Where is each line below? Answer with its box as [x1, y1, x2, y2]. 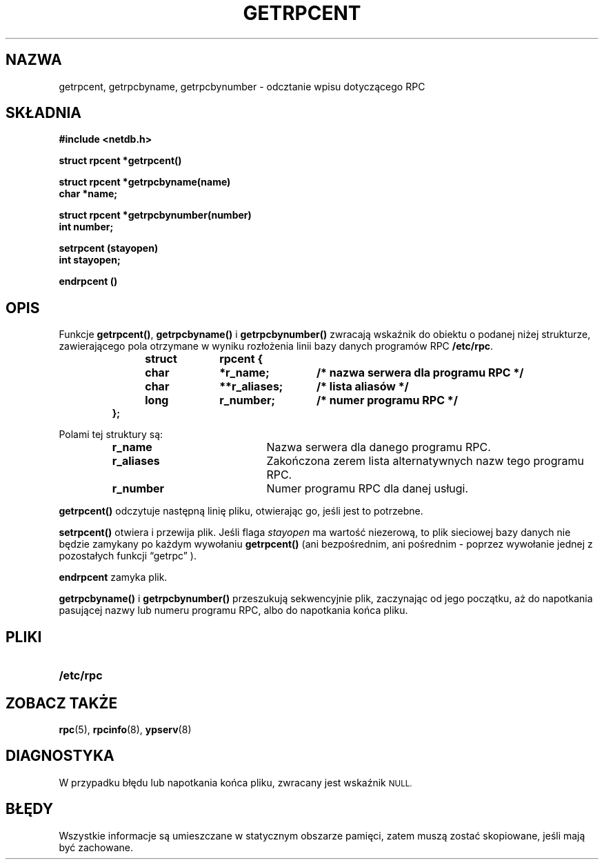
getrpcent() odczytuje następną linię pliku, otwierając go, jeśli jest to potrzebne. [59, 505, 423, 517]
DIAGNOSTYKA [6, 747, 114, 765]
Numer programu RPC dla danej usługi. [266, 481, 469, 496]
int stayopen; [59, 254, 121, 266]
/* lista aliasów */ [316, 379, 409, 394]
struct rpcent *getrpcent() [59, 155, 182, 167]
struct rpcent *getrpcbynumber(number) [59, 209, 252, 221]
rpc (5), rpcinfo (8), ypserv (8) [59, 723, 192, 735]
